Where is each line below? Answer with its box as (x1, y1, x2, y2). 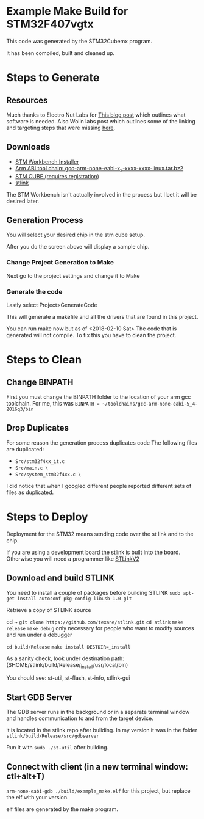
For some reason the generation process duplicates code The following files (6, 439, 198, 446)
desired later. (6, 197, 40, 205)
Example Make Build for (6, 4, 128, 18)
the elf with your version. (6, 793, 69, 801)
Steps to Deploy (6, 510, 88, 523)
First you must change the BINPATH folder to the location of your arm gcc (6, 393, 191, 401)
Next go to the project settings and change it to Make (6, 272, 140, 279)
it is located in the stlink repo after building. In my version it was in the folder (6, 727, 198, 734)
